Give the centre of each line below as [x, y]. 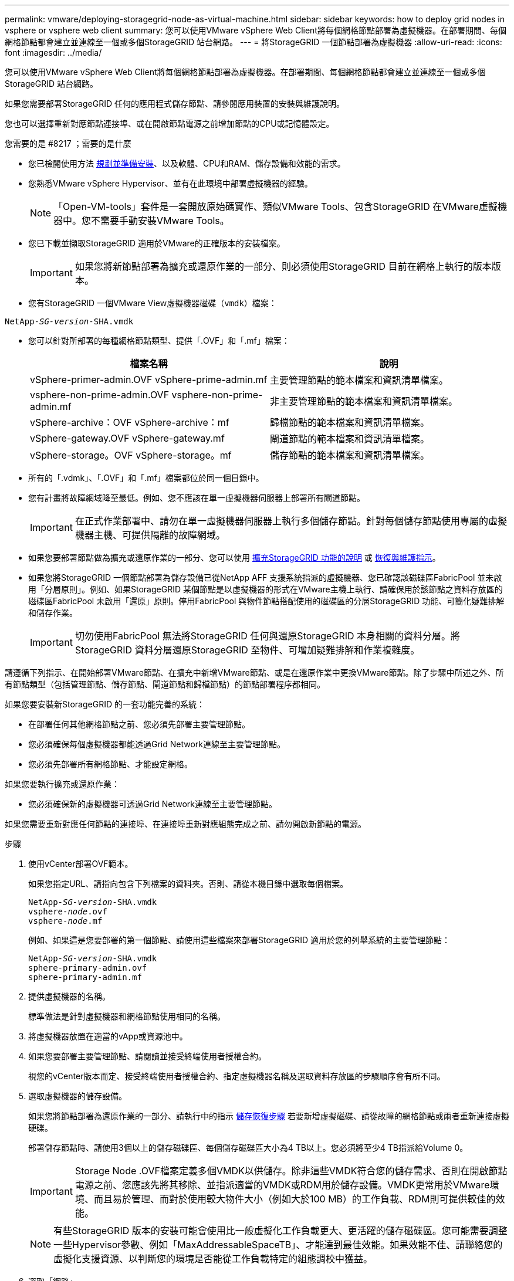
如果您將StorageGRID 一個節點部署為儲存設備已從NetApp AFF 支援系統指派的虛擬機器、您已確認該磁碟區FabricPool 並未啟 [265, 577]
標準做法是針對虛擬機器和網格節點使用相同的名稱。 [127, 1016]
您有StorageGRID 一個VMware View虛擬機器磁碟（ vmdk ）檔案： [153, 303]
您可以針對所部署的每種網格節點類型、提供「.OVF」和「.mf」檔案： [159, 340]
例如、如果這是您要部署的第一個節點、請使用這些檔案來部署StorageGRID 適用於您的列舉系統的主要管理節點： [239, 940]
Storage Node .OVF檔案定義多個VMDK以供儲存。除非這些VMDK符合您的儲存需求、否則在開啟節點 [291, 1171]
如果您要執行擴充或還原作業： [62, 784]
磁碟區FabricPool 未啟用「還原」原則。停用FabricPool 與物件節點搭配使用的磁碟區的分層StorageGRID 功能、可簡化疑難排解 [266, 601]
